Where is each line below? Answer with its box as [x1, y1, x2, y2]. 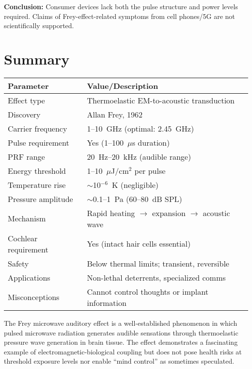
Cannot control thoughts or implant [87, 285, 208, 297]
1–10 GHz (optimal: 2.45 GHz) [87, 122, 194, 134]
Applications [8, 271, 50, 283]
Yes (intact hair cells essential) [87, 238, 191, 250]
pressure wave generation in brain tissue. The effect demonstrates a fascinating [4, 337, 238, 347]
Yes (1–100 [87, 136, 124, 148]
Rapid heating [87, 207, 135, 218]
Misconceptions [8, 291, 60, 303]
